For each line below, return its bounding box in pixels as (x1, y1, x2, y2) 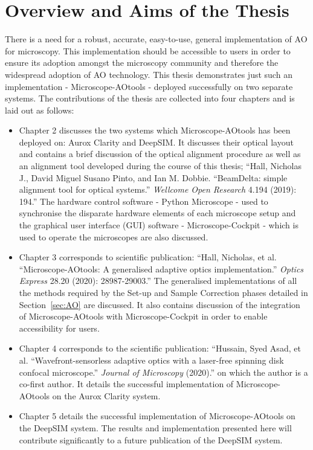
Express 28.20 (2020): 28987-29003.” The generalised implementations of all (19, 274, 297, 287)
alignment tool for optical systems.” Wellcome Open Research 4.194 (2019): (19, 183, 297, 196)
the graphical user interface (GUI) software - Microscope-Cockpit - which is (19, 219, 298, 231)
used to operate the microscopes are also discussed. (19, 230, 208, 243)
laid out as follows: (5, 103, 74, 116)
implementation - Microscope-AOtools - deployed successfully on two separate (5, 80, 293, 92)
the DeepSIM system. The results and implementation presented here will (19, 421, 292, 434)
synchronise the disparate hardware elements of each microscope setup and (19, 207, 296, 219)
